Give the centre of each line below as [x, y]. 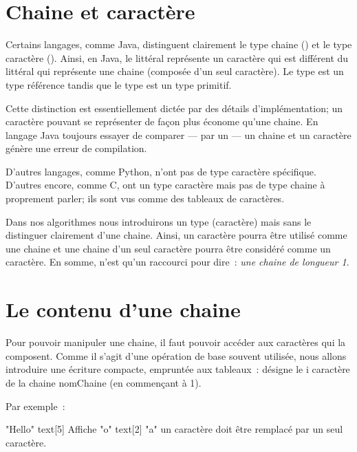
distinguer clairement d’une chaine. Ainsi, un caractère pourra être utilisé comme [176, 235]
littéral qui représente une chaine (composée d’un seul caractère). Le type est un [175, 71]
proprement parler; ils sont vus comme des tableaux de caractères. [145, 198]
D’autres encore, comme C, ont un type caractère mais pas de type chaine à [165, 185]
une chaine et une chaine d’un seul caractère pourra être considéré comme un [168, 248]
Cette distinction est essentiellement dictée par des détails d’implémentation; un [174, 108]
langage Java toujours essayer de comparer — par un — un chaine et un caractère [178, 134]
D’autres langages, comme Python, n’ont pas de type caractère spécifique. [161, 171]
